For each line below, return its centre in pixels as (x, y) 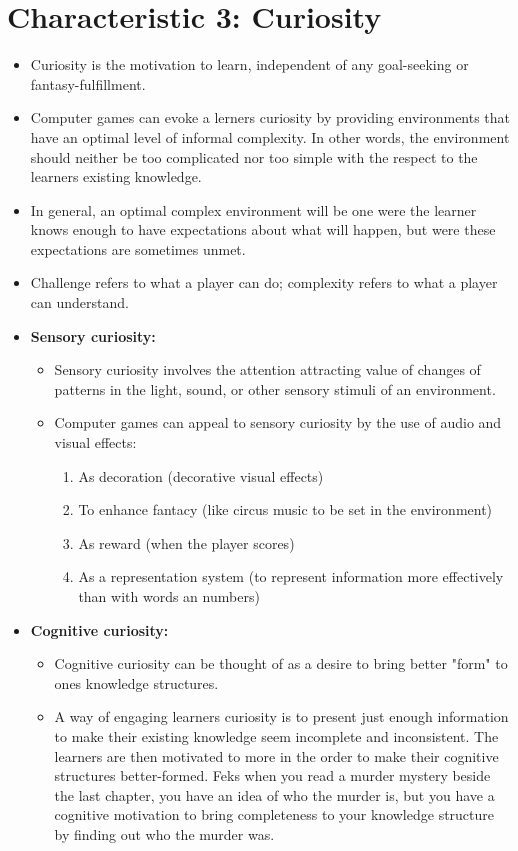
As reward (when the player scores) (186, 542)
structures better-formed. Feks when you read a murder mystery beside (272, 775)
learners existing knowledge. (116, 176)
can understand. (79, 302)
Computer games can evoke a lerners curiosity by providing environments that (270, 117)
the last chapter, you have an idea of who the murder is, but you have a (274, 794)
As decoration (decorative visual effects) (201, 475)
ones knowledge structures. (136, 682)
